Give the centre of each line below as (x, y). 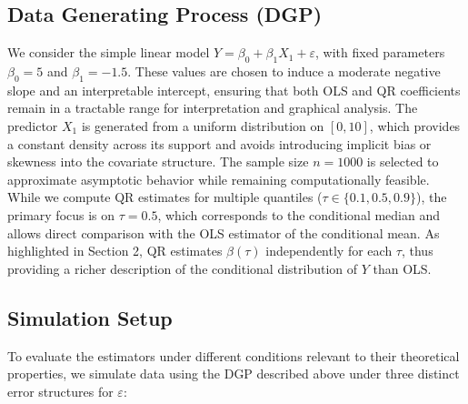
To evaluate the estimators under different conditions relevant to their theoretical (234, 355)
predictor (33, 125)
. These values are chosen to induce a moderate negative (284, 71)
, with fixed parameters (380, 52)
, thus (417, 251)
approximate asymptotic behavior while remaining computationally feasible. (219, 179)
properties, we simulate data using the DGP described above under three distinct (234, 374)
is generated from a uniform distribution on (203, 125)
